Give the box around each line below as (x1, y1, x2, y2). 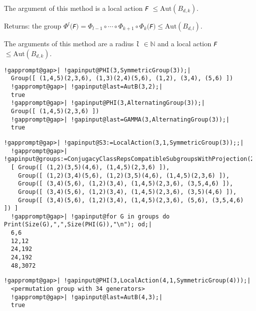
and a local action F (157, 38, 218, 48)
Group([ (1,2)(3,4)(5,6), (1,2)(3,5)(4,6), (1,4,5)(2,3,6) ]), (18, 172, 230, 179)
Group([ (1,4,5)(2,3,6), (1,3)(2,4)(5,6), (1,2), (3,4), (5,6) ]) (11, 75, 233, 82)
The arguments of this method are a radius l (4, 38, 140, 48)
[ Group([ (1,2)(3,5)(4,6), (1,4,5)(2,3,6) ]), (11, 163, 170, 171)
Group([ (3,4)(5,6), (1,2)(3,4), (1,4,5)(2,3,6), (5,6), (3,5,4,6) (18, 196, 244, 204)
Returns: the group (4, 21, 62, 31)
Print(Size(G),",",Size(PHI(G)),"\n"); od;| (4, 221, 152, 228)
